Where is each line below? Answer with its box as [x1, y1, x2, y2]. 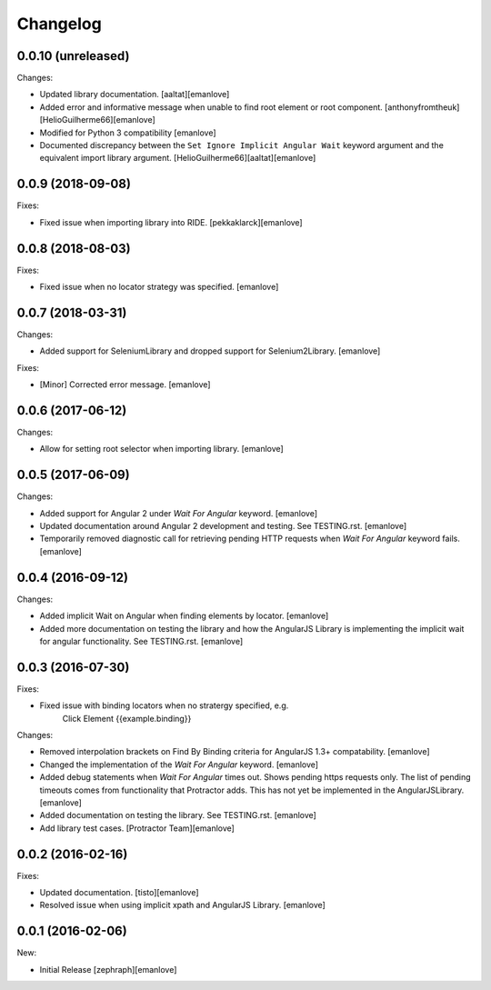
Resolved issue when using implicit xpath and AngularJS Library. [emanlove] [39, 900, 326, 911]
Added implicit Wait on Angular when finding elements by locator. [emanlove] [39, 610, 329, 622]
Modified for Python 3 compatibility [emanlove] [39, 127, 217, 138]
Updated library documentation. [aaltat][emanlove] [39, 89, 230, 100]
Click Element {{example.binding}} [62, 713, 192, 724]
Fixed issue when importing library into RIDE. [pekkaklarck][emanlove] [39, 216, 304, 227]
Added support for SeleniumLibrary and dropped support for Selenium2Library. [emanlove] [39, 345, 381, 356]
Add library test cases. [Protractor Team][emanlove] [39, 823, 235, 834]
